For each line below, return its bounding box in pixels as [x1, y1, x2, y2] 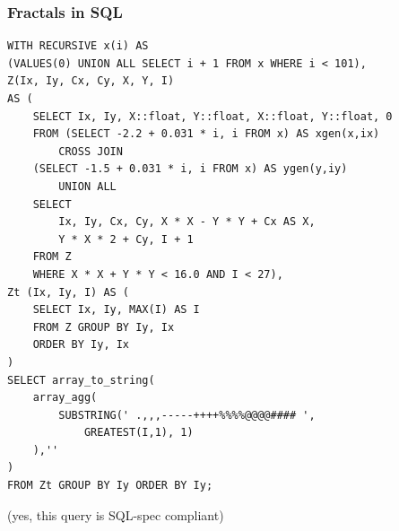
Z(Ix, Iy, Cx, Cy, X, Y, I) [7, 74, 175, 88]
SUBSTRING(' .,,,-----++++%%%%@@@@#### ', [58, 408, 316, 422]
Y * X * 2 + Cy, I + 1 [58, 232, 194, 246]
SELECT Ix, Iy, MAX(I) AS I [32, 303, 200, 317]
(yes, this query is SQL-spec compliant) [7, 505, 224, 524]
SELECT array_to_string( [7, 373, 155, 387]
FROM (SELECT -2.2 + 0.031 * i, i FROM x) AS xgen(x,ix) [32, 127, 380, 141]
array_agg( [32, 391, 98, 405]
